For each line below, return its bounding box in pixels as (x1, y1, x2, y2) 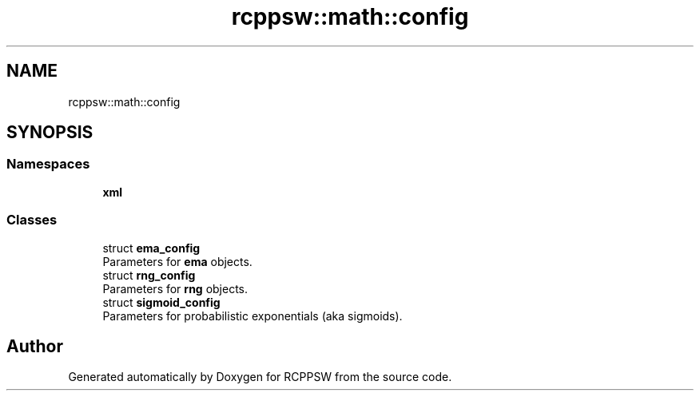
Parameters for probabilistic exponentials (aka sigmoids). (102, 308, 403, 323)
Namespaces (6, 156, 90, 173)
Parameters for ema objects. (102, 254, 253, 268)
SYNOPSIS (6, 122, 93, 143)
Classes (6, 212, 58, 228)
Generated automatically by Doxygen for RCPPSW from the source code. (68, 370, 452, 384)
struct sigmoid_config (102, 295, 221, 309)
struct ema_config (102, 240, 201, 255)
